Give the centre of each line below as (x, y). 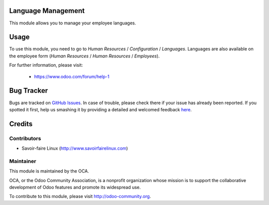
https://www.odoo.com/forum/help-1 (72, 76)
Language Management (47, 11)
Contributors (25, 138)
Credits (21, 124)
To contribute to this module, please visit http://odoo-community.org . (80, 197)
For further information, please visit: (46, 65)
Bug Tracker (29, 91)
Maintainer (23, 161)
